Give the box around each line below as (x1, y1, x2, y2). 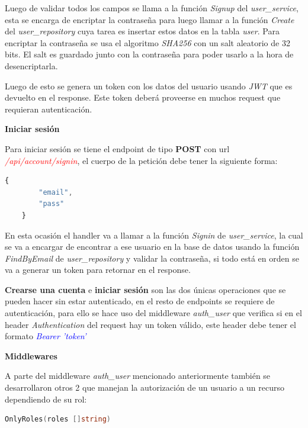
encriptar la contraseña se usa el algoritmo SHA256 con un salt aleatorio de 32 (5, 36, 290, 49)
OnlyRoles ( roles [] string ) (5, 415, 111, 424)
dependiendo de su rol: (5, 392, 87, 405)
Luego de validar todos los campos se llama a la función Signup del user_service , (5, 2, 299, 14)
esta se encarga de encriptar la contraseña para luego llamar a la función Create (5, 13, 294, 25)
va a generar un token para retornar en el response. (5, 263, 191, 276)
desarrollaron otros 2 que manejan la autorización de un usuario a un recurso (5, 381, 284, 394)
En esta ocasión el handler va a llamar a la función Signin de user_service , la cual (5, 229, 303, 241)
